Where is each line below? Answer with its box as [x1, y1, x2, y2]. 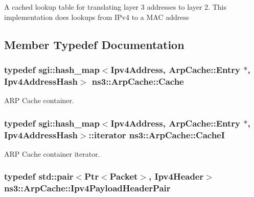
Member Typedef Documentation [4, 36, 184, 52]
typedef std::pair [4, 170, 74, 183]
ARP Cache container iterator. [4, 148, 100, 159]
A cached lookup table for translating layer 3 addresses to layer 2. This [4, 2, 226, 12]
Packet [109, 170, 138, 183]
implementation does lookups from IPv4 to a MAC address [4, 11, 189, 22]
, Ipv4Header [149, 170, 204, 183]
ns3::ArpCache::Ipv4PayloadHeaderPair [4, 182, 171, 194]
